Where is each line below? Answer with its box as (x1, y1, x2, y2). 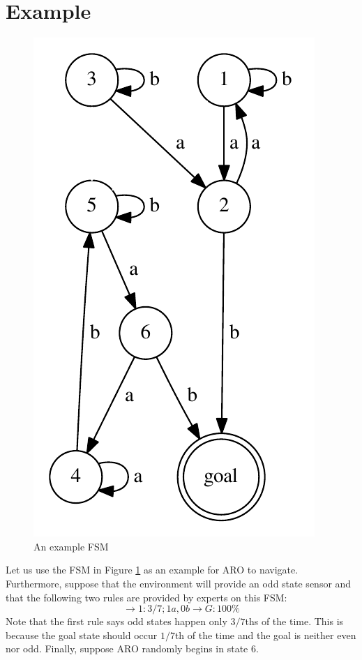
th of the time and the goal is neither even (174, 627, 356, 642)
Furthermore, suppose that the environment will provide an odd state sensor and (6, 576, 352, 590)
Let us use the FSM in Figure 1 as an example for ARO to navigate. (6, 562, 299, 577)
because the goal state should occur (6, 627, 158, 642)
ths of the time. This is (245, 614, 344, 629)
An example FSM (33, 539, 109, 553)
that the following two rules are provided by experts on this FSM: (6, 590, 287, 604)
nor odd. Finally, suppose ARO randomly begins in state (6, 641, 248, 656)
